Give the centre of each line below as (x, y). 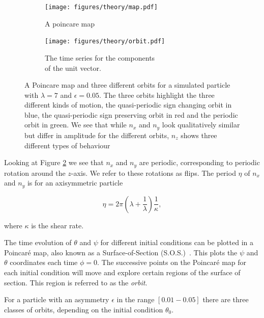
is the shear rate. (57, 225)
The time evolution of (38, 242)
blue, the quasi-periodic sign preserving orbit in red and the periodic (131, 114)
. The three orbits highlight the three (157, 95)
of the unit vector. (73, 68)
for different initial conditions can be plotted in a (177, 242)
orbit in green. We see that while (76, 125)
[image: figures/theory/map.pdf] (101, 7)
